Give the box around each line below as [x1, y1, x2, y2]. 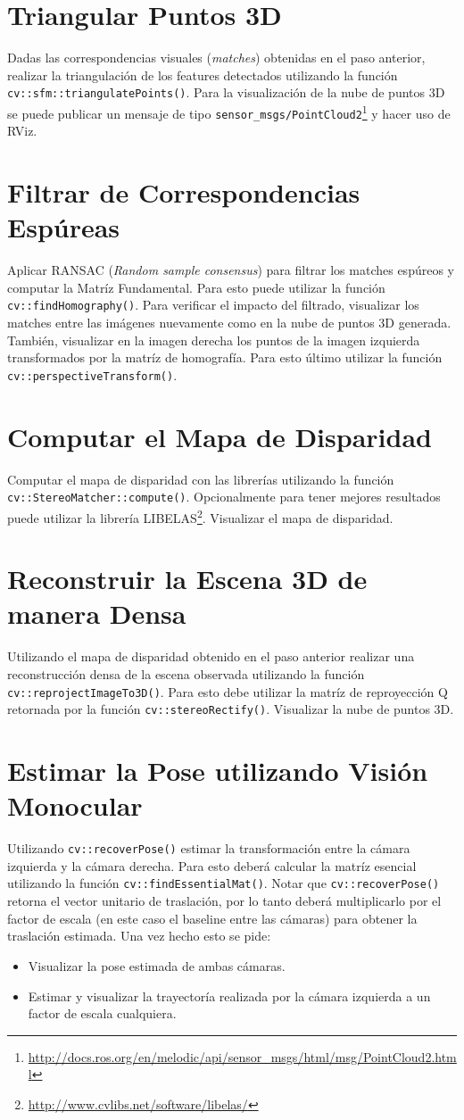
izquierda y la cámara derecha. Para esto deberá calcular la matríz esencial [7, 856, 417, 875]
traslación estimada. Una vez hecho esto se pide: [7, 926, 271, 945]
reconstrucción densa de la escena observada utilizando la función [7, 665, 365, 683]
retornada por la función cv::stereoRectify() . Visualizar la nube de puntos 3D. [7, 700, 454, 718]
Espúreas [7, 209, 120, 245]
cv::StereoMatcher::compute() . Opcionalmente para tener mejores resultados [7, 487, 441, 506]
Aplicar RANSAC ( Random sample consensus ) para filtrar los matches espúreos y [7, 261, 454, 279]
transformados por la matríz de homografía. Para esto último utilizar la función [7, 348, 443, 367]
